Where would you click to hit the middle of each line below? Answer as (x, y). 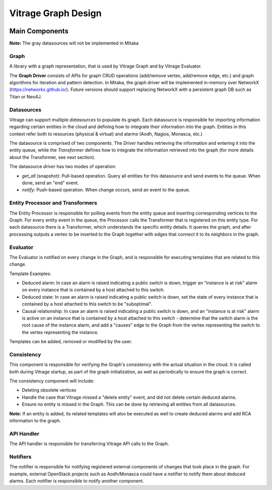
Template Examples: (30, 274)
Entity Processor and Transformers (53, 203)
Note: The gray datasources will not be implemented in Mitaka (74, 43)
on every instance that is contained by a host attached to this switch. (93, 290)
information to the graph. (35, 421)
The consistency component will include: (52, 381)
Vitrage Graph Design (55, 13)
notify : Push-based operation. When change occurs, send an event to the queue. (106, 190)
